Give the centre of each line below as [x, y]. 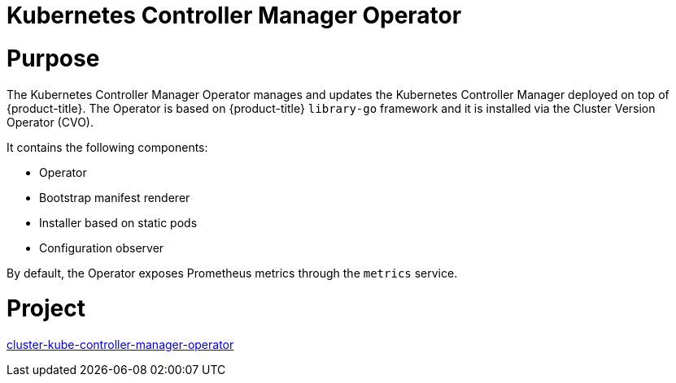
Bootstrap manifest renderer [115, 197]
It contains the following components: [107, 147]
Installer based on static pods [118, 222]
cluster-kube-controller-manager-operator [120, 344]
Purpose [53, 58]
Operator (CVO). [50, 122]
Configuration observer [102, 247]
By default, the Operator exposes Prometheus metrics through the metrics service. [232, 273]
